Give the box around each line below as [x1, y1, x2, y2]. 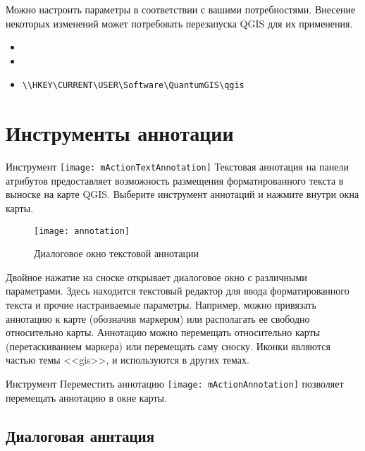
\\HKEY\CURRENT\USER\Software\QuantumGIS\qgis [22, 80, 245, 91]
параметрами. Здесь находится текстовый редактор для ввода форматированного [6, 283, 349, 298]
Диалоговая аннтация [6, 424, 155, 446]
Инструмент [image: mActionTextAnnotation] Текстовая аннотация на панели [6, 159, 349, 174]
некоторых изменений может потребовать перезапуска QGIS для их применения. [6, 16, 353, 30]
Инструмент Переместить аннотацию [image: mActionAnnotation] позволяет [6, 376, 344, 390]
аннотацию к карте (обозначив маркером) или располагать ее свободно [6, 311, 310, 326]
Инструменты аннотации [6, 118, 234, 147]
